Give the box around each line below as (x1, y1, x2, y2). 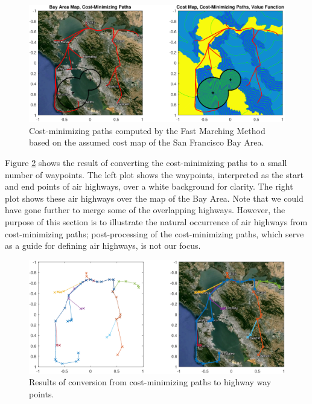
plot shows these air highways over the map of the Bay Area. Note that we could (5, 191, 304, 204)
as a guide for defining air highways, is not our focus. (5, 239, 201, 252)
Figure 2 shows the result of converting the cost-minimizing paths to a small (5, 156, 287, 168)
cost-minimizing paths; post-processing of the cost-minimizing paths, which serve (5, 227, 304, 240)
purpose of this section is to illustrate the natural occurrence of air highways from (5, 215, 308, 228)
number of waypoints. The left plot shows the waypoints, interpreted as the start (5, 168, 304, 181)
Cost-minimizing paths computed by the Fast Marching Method (29, 124, 266, 136)
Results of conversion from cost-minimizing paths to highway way (29, 376, 272, 388)
